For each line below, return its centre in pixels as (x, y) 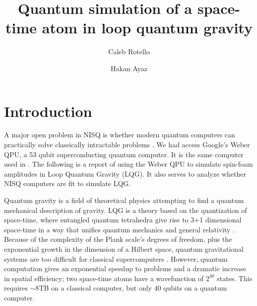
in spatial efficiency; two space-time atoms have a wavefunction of (104, 278)
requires (16, 288)
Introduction (48, 111)
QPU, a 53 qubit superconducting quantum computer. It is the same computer (124, 154)
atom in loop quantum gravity (147, 28)
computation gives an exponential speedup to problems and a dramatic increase (125, 268)
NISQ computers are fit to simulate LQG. (67, 183)
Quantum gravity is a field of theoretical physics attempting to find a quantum (124, 200)
